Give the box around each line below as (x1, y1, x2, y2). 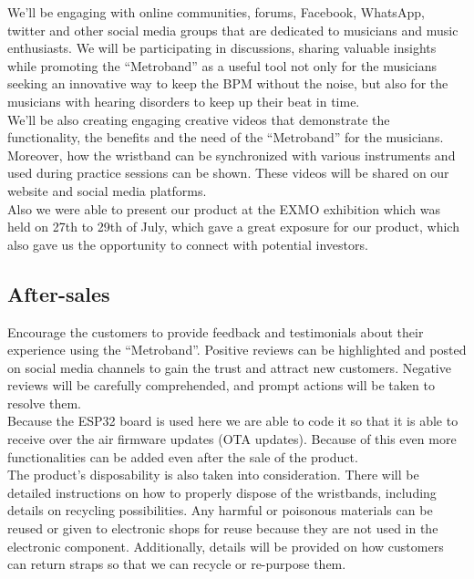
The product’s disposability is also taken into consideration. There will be (7, 465, 419, 484)
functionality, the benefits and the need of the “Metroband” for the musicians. (7, 128, 444, 147)
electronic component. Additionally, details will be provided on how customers (7, 536, 444, 555)
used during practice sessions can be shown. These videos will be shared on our (7, 163, 449, 182)
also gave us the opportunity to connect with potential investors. (7, 234, 368, 253)
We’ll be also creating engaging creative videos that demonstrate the (7, 109, 390, 129)
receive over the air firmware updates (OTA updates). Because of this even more (7, 429, 457, 449)
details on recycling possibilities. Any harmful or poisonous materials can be (7, 501, 433, 520)
